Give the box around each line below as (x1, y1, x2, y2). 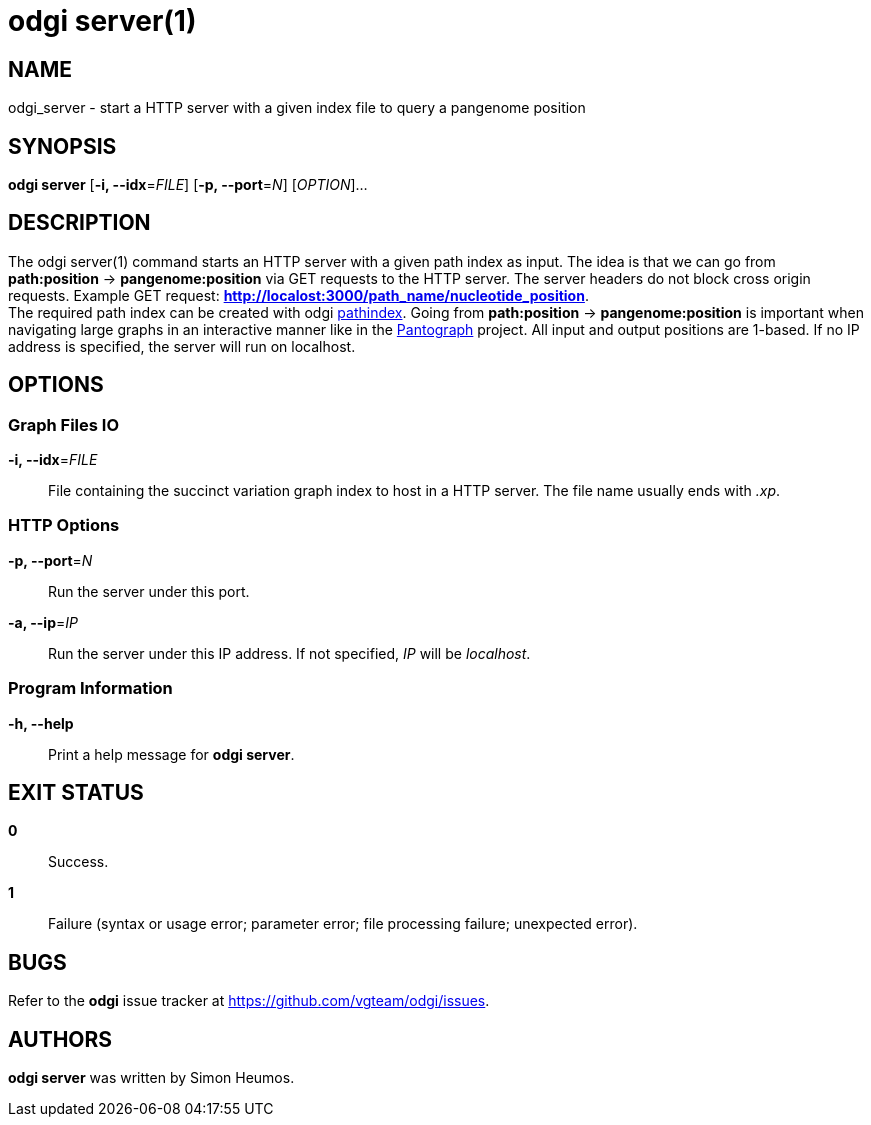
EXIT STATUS (8, 780, 144, 805)
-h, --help (8, 714, 74, 732)
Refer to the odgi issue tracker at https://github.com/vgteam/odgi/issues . (8, 992, 490, 1010)
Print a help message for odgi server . (48, 745, 295, 763)
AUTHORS (8, 1026, 113, 1052)
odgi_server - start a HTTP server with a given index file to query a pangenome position (8, 99, 586, 117)
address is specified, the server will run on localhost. (8, 337, 356, 355)
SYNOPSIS (8, 133, 117, 159)
